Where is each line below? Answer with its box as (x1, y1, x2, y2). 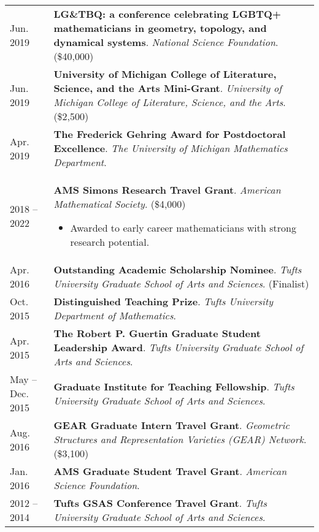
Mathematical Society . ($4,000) (53, 197, 186, 211)
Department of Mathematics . (53, 308, 176, 322)
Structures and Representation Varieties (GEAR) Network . (53, 432, 307, 446)
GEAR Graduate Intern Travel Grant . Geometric (53, 418, 290, 432)
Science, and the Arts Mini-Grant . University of (53, 81, 282, 95)
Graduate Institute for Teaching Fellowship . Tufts (53, 379, 294, 393)
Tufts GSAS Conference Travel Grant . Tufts (53, 496, 267, 510)
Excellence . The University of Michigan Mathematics (53, 141, 288, 155)
